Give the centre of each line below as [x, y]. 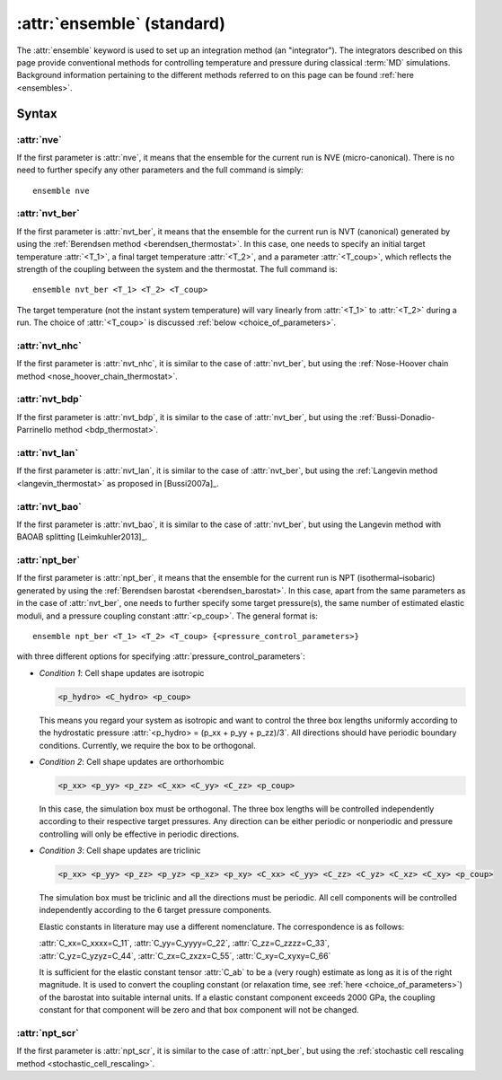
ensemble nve [61, 190]
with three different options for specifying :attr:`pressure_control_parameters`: [161, 656]
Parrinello [35, 430]
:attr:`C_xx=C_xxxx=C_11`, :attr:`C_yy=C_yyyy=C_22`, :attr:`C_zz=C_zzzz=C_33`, [185, 944]
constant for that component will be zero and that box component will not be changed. [199, 1010]
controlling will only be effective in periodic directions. [139, 834]
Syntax [37, 114]
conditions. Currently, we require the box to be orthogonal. [147, 745]
